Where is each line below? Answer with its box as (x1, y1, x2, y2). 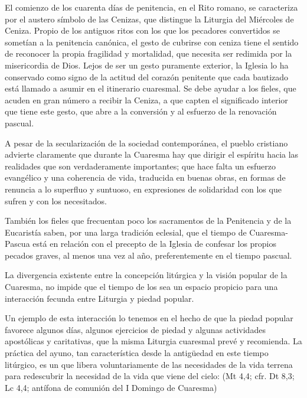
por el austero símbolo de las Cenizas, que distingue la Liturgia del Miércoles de (5, 12, 294, 25)
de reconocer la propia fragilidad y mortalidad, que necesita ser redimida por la (5, 47, 292, 60)
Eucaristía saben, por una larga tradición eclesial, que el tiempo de (5, 226, 247, 238)
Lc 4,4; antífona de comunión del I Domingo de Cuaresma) (5, 381, 217, 393)
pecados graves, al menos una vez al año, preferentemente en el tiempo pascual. (5, 249, 292, 261)
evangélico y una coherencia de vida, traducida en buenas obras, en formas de (5, 171, 286, 184)
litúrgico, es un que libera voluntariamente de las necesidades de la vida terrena (5, 358, 293, 370)
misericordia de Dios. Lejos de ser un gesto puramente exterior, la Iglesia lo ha (5, 58, 289, 71)
